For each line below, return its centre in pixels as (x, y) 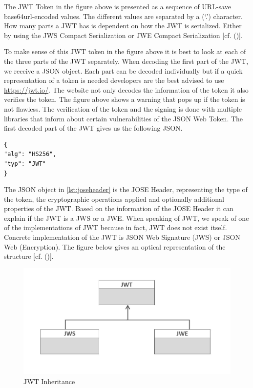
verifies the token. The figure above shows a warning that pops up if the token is (125, 99)
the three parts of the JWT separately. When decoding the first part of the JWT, (126, 61)
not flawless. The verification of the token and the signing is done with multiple (123, 108)
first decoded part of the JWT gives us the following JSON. (93, 128)
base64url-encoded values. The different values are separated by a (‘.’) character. (123, 16)
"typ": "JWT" (25, 164)
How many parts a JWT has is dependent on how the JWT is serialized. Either (123, 26)
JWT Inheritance (49, 381)
